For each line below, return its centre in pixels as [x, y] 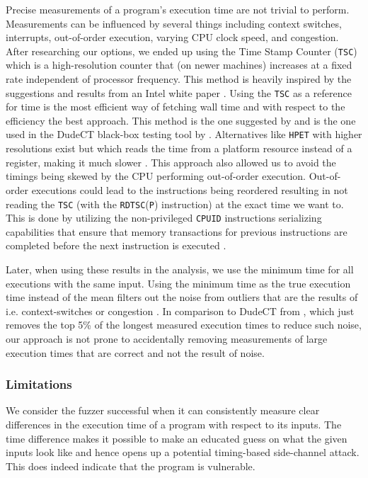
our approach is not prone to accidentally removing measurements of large [167, 338]
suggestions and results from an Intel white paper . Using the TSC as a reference [179, 92]
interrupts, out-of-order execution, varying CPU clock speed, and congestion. [172, 37]
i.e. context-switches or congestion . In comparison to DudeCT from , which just [180, 311]
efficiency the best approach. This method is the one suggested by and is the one [181, 120]
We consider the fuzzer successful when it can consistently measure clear [163, 410]
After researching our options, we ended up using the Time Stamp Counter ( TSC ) [182, 51]
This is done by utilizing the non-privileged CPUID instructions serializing [164, 218]
